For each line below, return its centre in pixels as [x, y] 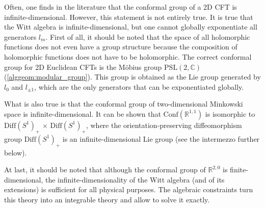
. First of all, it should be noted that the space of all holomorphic [148, 36]
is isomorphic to [230, 113]
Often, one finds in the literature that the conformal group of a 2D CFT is [121, 7]
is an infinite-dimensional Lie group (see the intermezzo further [161, 138]
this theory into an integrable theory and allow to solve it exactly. [107, 199]
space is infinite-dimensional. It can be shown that [83, 113]
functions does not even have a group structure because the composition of [121, 47]
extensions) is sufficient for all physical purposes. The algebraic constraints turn [129, 189]
